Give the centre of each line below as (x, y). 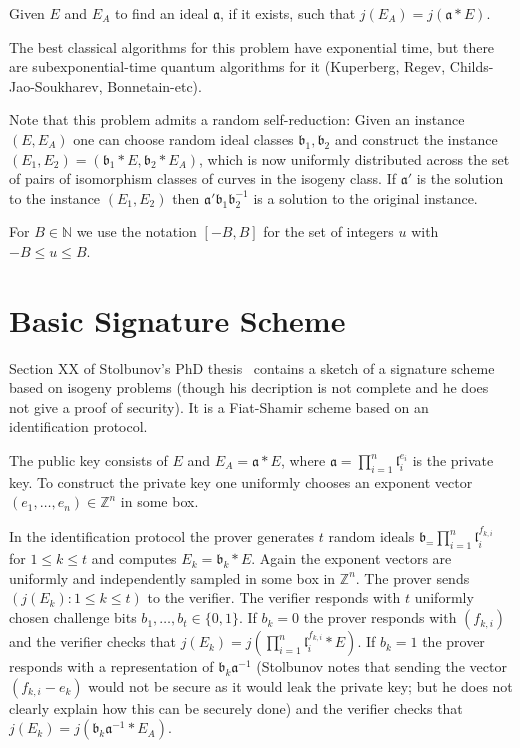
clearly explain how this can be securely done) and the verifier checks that (236, 707)
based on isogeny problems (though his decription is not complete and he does (249, 387)
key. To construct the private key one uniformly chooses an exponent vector (241, 481)
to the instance (55, 197)
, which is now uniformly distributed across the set (354, 158)
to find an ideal (161, 13)
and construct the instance (416, 138)
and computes (134, 558)
